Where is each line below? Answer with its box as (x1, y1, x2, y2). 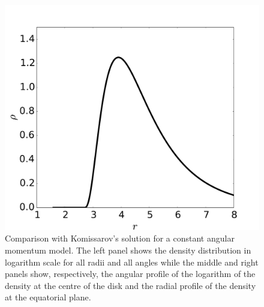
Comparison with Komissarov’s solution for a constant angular (5, 232, 235, 245)
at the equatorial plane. (5, 291, 91, 303)
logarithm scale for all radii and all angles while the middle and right (5, 255, 259, 268)
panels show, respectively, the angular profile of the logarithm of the (5, 267, 256, 280)
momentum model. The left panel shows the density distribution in (5, 243, 251, 256)
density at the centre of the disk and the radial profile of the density (5, 279, 256, 291)
